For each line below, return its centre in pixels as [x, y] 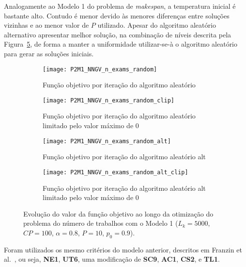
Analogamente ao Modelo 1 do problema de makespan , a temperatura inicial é [120, 6]
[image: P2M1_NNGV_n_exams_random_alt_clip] [115, 172]
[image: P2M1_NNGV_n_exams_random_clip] [109, 100]
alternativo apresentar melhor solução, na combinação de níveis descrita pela [118, 34]
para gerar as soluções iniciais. [49, 53]
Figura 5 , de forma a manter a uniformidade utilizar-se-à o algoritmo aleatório [121, 44]
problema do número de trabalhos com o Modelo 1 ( [101, 223]
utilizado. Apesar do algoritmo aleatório [157, 25]
